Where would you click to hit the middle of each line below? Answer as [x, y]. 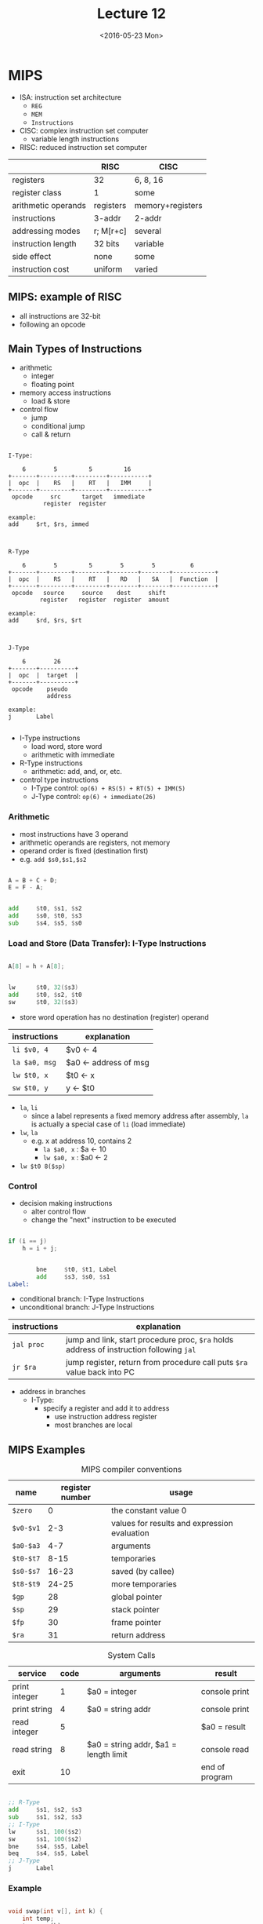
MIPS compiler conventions [131, 1469]
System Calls [131, 1656]
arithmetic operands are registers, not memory [95, 842]
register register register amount [104, 600]
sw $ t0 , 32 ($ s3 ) [43, 1002]
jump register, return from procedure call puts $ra [157, 1363]
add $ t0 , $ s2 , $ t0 [45, 995]
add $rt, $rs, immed [49, 524]
